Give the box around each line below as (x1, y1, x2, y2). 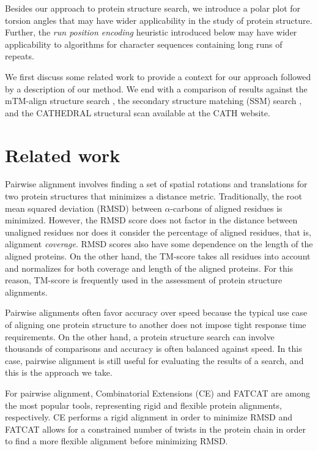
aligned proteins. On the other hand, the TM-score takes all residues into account (5, 250, 311, 263)
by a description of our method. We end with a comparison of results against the (5, 82, 308, 95)
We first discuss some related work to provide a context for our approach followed (5, 70, 311, 83)
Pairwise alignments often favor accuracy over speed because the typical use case (5, 306, 308, 319)
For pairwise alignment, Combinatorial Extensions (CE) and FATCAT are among (5, 386, 310, 399)
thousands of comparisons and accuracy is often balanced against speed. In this (5, 342, 302, 355)
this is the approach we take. (5, 366, 113, 379)
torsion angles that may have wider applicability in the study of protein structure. (5, 13, 312, 26)
